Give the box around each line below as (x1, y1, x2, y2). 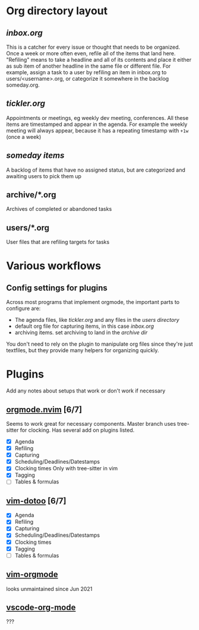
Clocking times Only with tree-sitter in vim (14, 465, 118, 472)
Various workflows (6, 259, 102, 273)
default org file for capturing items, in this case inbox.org (14, 322, 154, 330)
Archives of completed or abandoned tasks (6, 205, 112, 213)
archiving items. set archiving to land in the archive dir (14, 329, 148, 336)
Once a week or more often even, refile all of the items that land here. (6, 50, 176, 57)
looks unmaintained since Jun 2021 (6, 585, 93, 592)
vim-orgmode (6, 569, 58, 580)
